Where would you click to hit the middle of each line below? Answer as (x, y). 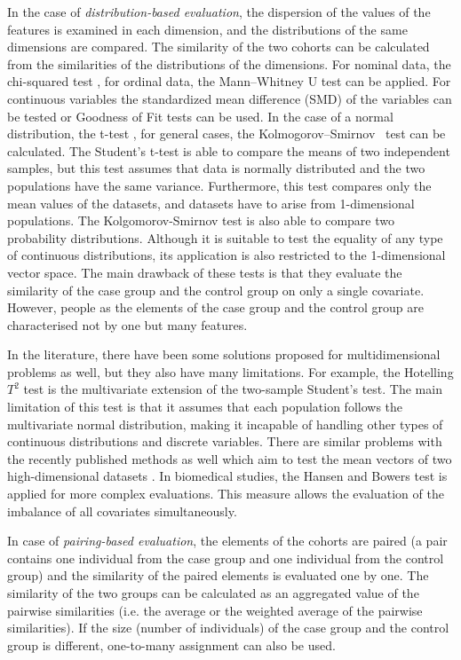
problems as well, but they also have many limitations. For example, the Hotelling (230, 371)
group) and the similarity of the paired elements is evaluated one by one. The (218, 575)
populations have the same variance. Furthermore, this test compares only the (219, 185)
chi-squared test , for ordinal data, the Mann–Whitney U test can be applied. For (229, 81)
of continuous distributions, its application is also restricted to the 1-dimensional (227, 255)
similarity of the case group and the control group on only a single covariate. (216, 290)
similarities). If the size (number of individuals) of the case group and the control (228, 628)
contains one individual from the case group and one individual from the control (226, 558)
